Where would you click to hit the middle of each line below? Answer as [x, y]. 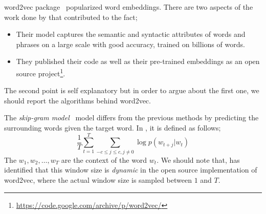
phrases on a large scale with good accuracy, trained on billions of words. [130, 44]
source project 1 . [41, 72]
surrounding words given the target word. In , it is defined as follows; [113, 127]
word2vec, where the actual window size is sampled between [98, 179]
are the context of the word [104, 159]
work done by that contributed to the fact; [71, 17]
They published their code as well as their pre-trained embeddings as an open [138, 61]
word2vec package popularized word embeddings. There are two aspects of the [129, 7]
